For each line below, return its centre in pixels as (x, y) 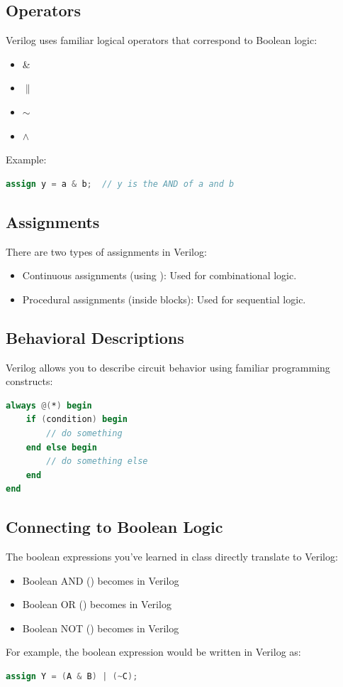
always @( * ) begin (49, 405)
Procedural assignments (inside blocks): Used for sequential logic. (164, 299)
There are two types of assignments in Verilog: (106, 251)
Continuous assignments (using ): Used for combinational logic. (159, 275)
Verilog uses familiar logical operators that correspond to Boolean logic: (162, 40)
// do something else (97, 461)
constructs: (29, 381)
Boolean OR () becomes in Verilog (97, 604)
